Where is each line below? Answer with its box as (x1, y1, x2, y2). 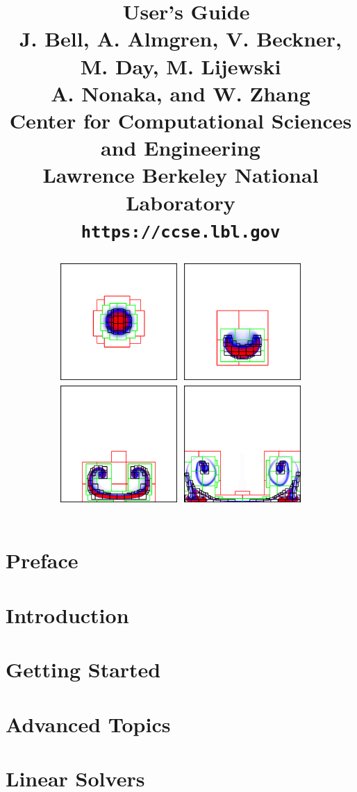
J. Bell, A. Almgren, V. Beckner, (19, 24, 342, 53)
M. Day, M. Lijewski (80, 51, 281, 80)
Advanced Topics (6, 709, 171, 738)
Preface (6, 546, 78, 575)
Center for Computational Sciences (9, 106, 352, 134)
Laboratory (126, 188, 235, 216)
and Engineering (101, 133, 260, 162)
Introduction (6, 600, 129, 629)
